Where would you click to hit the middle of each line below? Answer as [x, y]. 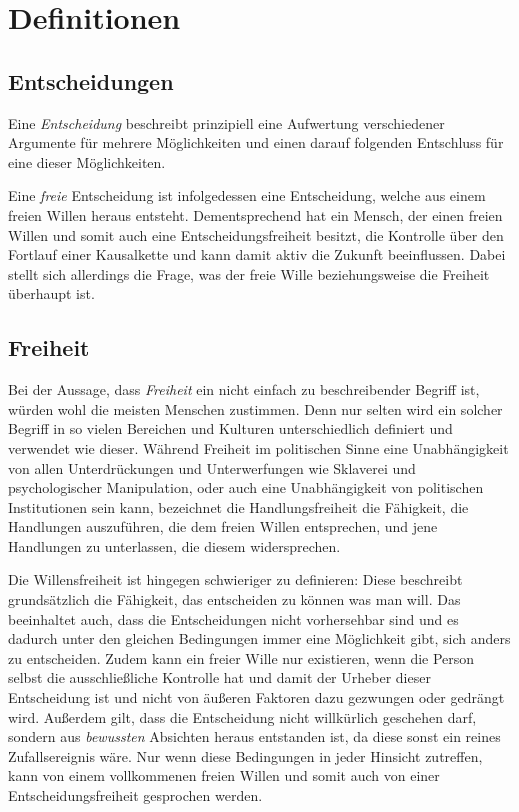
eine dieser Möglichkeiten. [87, 161]
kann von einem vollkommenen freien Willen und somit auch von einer [224, 775]
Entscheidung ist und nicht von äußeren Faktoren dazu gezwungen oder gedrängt [256, 697]
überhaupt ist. [51, 293]
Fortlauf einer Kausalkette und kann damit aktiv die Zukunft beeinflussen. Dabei [257, 254]
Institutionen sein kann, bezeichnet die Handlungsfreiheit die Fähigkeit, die [238, 506]
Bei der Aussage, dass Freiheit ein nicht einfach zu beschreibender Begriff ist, [244, 389]
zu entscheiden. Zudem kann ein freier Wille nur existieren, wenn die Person [241, 657]
